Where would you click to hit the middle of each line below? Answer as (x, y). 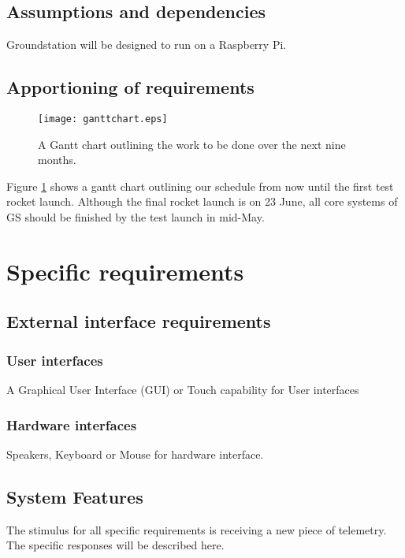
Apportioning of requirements (130, 87)
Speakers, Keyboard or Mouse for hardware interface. (135, 454)
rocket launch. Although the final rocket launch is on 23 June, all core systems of (202, 201)
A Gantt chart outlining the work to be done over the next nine (192, 144)
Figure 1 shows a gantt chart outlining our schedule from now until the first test (200, 186)
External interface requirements (139, 321)
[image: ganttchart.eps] (103, 119)
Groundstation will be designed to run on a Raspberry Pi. (147, 45)
